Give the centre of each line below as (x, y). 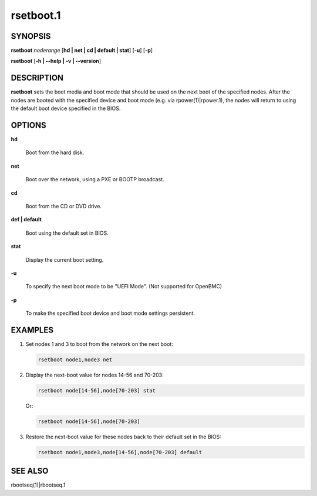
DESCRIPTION (37, 78)
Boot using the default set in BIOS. (67, 233)
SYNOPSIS (31, 36)
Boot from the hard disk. (55, 152)
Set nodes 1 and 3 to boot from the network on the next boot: (99, 344)
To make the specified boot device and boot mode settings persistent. (110, 313)
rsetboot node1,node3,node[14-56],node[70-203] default (120, 452)
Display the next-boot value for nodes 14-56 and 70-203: (95, 375)
